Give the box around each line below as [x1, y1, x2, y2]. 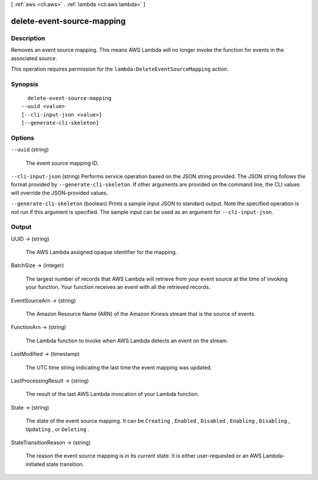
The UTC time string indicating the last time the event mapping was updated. [25, 364, 212, 371]
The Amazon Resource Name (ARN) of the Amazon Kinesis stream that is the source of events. [25, 311, 256, 318]
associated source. [11, 55, 57, 62]
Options [11, 134, 35, 142]
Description [11, 34, 45, 42]
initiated [25, 461, 45, 468]
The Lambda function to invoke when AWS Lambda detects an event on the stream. [25, 337, 228, 344]
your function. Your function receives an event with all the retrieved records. [25, 284, 211, 291]
